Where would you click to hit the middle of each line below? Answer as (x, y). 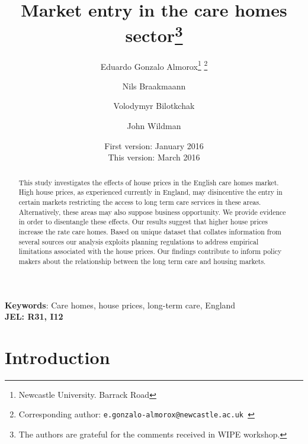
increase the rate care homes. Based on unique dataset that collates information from (150, 231)
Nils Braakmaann (154, 86)
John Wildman (154, 126)
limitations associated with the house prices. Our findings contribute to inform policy (150, 251)
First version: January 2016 (154, 145)
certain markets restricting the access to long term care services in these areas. (140, 202)
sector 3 (154, 34)
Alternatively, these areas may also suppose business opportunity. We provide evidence (152, 212)
